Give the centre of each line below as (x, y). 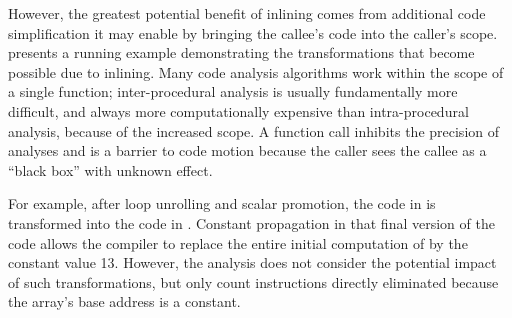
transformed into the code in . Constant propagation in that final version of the (251, 222)
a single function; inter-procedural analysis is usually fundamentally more (233, 91)
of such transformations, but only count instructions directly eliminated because (253, 281)
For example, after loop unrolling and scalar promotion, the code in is (222, 203)
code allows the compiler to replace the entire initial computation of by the (238, 242)
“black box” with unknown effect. (110, 169)
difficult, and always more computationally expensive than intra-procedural (238, 110)
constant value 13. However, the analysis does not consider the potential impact (252, 262)
